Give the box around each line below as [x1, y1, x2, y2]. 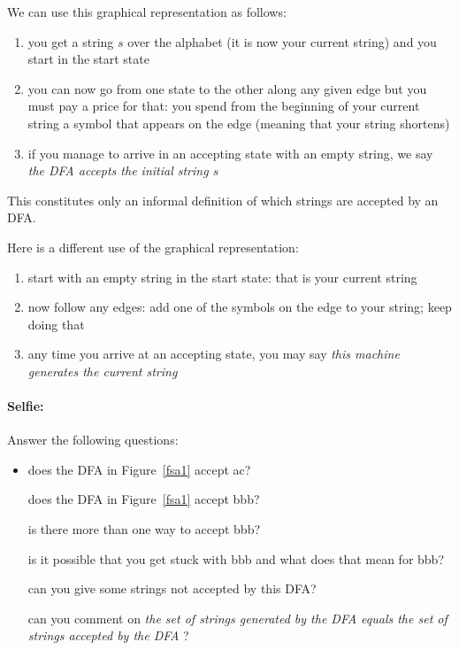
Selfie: [7, 397, 44, 415]
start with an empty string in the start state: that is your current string [27, 267, 417, 286]
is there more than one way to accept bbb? [27, 520, 261, 538]
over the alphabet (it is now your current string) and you [127, 32, 437, 50]
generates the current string [27, 361, 178, 380]
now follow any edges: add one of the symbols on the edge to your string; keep [27, 298, 452, 316]
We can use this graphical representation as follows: [7, 3, 287, 20]
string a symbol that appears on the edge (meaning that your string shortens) [27, 113, 450, 132]
